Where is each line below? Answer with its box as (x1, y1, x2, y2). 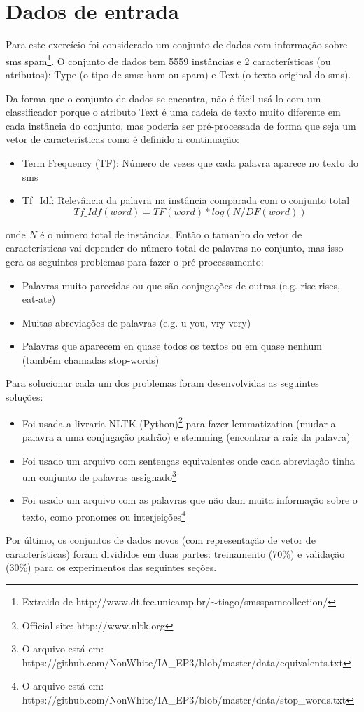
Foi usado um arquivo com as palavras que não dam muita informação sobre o (22, 493, 358, 507)
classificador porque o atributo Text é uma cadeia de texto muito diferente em (6, 104, 341, 119)
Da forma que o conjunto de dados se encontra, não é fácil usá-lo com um (6, 90, 321, 105)
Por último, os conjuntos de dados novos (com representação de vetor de (6, 533, 316, 547)
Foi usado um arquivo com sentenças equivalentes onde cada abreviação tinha (22, 453, 355, 467)
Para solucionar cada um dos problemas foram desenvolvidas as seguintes (6, 376, 319, 390)
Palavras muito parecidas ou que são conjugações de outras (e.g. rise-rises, (22, 278, 340, 292)
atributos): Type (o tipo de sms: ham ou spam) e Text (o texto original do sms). (6, 67, 351, 81)
